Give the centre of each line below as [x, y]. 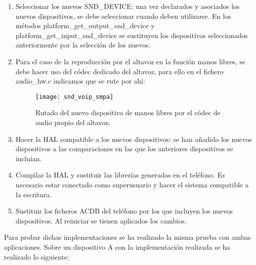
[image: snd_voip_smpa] [74, 97]
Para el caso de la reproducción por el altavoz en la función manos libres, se [130, 61]
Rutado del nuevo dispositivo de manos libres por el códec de [128, 112]
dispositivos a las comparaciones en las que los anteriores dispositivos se [124, 149]
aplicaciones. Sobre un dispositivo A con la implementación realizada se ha [117, 246]
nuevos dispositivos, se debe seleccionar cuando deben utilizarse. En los [123, 16]
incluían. [28, 158]
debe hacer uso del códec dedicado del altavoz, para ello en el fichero [119, 71]
